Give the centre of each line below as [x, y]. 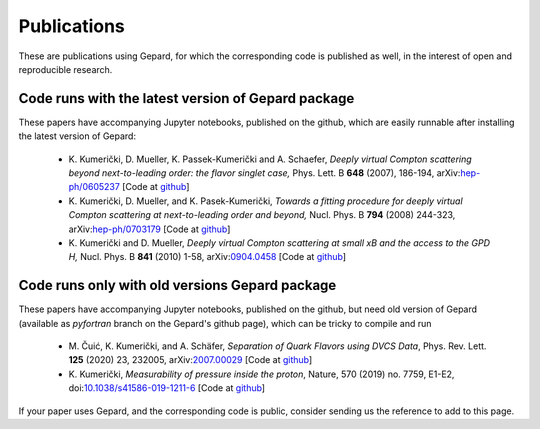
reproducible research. [65, 69]
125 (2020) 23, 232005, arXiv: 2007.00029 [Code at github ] [190, 360]
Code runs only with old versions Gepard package [177, 285]
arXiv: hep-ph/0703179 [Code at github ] [149, 229]
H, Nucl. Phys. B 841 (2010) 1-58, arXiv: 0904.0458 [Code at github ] [207, 257]
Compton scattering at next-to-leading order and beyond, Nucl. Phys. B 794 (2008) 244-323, [262, 215]
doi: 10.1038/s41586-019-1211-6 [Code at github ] [166, 388]
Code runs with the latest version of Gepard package [186, 98]
